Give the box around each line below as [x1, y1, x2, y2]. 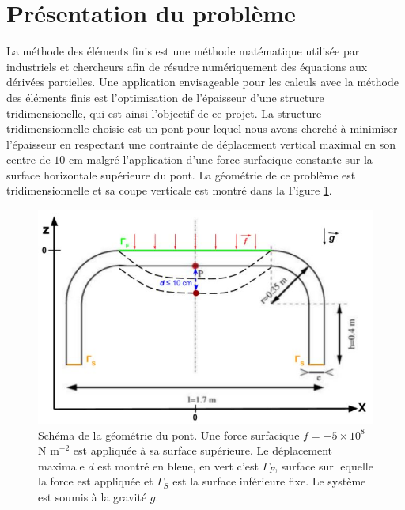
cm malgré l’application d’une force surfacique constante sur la [68, 151, 373, 168]
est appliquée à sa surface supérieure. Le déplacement [73, 442, 333, 459]
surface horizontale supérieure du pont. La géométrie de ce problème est [6, 166, 356, 183]
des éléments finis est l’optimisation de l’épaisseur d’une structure [6, 89, 324, 105]
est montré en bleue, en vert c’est [97, 457, 259, 474]
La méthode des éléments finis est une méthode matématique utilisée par [6, 43, 360, 59]
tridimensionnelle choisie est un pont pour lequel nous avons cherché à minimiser [6, 120, 398, 137]
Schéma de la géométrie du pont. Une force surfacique [38, 426, 300, 443]
